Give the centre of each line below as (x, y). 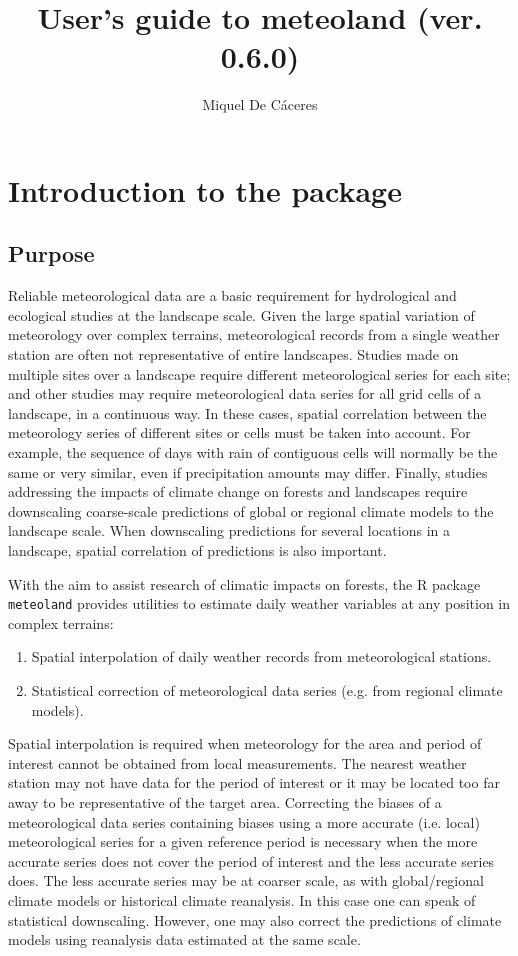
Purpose (51, 253)
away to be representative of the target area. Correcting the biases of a (225, 802)
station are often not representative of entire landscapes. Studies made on (233, 354)
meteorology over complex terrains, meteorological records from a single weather (254, 334)
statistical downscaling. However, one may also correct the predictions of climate (255, 919)
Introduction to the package (205, 189)
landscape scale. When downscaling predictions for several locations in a (229, 530)
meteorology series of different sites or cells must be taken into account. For (239, 432)
